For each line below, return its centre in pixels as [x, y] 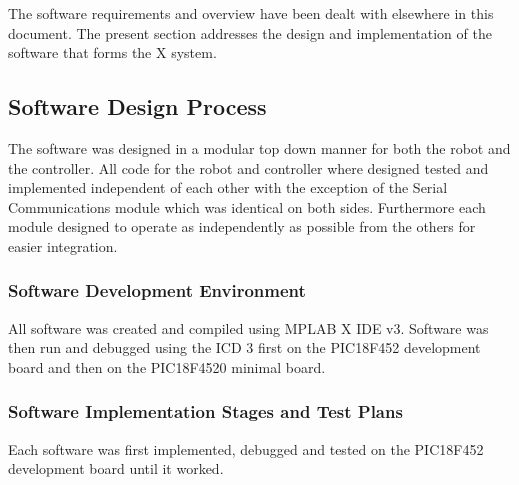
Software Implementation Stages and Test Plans [205, 411]
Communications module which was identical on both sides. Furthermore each [247, 206]
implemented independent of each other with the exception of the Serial [228, 187]
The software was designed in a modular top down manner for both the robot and [259, 147]
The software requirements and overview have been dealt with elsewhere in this [251, 13]
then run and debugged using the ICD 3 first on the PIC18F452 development [244, 347]
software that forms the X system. [112, 52]
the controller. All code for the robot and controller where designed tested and [248, 167]
